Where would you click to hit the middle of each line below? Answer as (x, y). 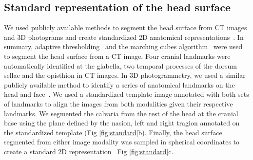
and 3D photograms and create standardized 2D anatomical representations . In (124, 37)
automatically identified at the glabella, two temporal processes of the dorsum (120, 65)
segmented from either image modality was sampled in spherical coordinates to (122, 142)
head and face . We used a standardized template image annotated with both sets (126, 94)
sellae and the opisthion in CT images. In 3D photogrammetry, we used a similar (125, 75)
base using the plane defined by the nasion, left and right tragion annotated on (122, 123)
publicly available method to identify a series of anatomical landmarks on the (119, 84)
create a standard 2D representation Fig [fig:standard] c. (89, 151)
